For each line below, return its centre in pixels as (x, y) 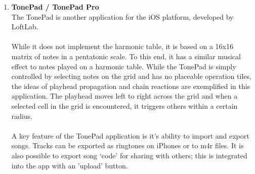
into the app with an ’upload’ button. (70, 165)
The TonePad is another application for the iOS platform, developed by (122, 16)
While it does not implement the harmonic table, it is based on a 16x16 (122, 46)
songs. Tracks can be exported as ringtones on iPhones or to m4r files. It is (127, 145)
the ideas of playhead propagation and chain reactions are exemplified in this (131, 86)
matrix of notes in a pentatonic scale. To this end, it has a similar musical (126, 56)
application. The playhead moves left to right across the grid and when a (124, 96)
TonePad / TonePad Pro (55, 7)
